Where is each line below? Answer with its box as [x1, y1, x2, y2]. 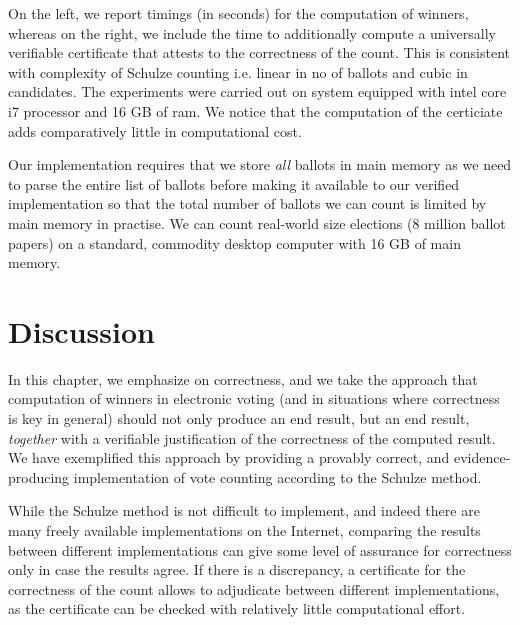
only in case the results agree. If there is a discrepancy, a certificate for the [8, 559, 466, 580]
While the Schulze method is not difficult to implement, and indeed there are [8, 500, 480, 521]
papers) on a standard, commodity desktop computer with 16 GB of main [8, 232, 461, 253]
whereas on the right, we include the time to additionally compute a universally [8, 22, 496, 43]
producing [8, 466, 70, 487]
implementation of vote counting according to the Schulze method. [73, 466, 482, 487]
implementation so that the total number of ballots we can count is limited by [8, 193, 487, 214]
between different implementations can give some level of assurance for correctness [8, 539, 512, 560]
